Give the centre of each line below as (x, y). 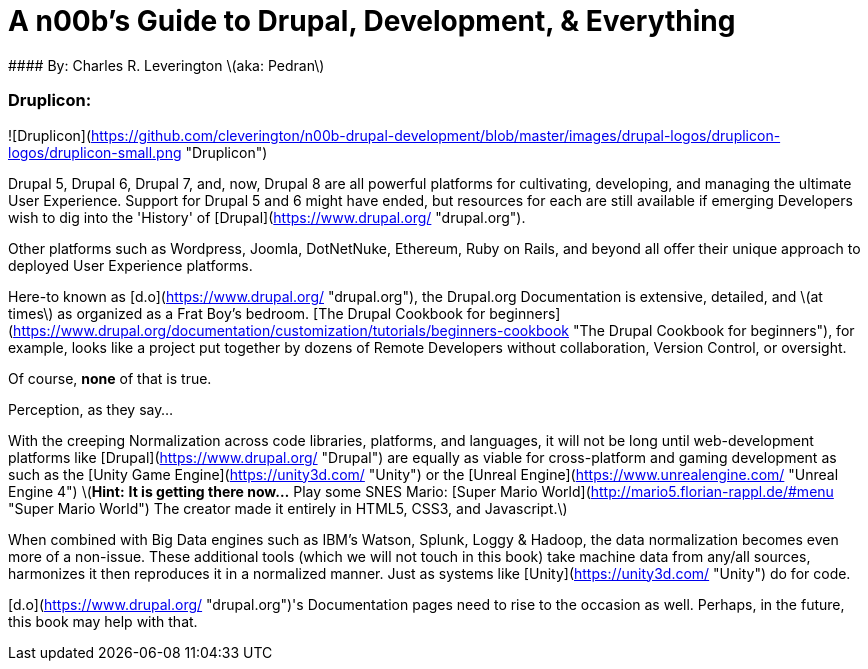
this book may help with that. (103, 621)
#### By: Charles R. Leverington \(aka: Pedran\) (166, 65)
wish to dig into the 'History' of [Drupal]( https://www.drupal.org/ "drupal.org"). (267, 217)
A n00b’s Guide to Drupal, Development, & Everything (372, 21)
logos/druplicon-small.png (95, 152)
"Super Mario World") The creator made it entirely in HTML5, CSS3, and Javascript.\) (288, 508)
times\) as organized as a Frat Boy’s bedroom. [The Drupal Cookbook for (247, 313)
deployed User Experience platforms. (130, 265)
